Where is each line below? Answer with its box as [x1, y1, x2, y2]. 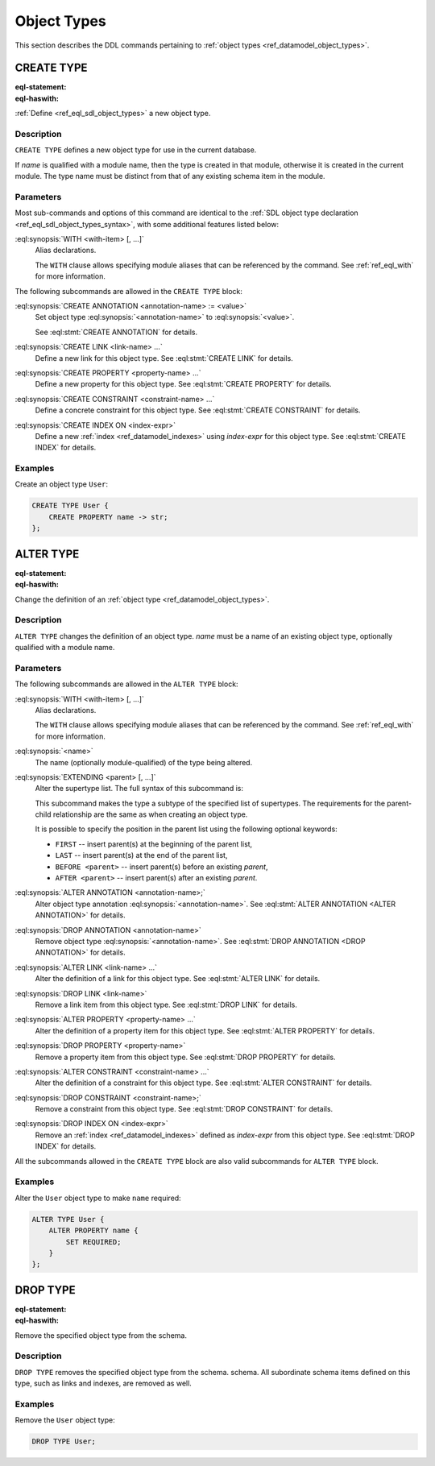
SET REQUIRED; [65, 1237, 122, 1246]
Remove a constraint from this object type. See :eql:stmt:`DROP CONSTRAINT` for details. [35, 1104, 333, 1114]
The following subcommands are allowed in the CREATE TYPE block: [14, 286, 243, 296]
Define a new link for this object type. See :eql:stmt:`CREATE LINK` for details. [35, 353, 293, 362]
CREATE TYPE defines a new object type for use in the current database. [14, 145, 257, 155]
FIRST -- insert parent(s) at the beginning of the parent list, [55, 839, 253, 849]
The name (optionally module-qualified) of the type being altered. [35, 757, 253, 767]
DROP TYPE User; [31, 1437, 97, 1446]
